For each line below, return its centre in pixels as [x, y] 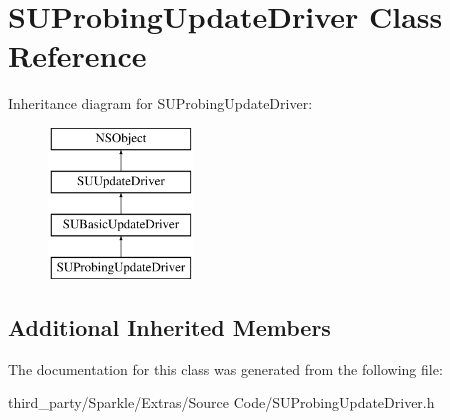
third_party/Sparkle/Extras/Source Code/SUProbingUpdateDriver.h [221, 402]
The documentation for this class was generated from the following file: [225, 368]
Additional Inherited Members [169, 327]
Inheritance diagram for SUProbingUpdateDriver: [160, 103]
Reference [77, 55]
